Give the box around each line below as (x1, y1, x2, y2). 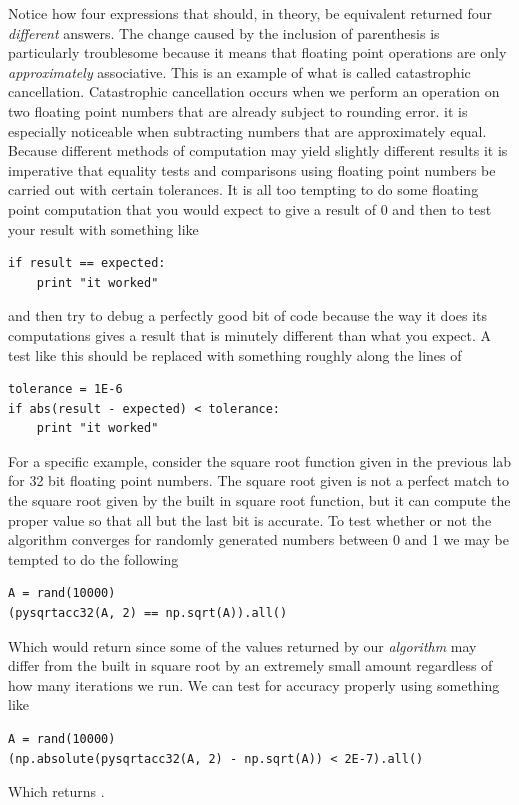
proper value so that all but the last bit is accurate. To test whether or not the (8, 509, 492, 530)
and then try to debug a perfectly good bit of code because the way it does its (8, 305, 488, 326)
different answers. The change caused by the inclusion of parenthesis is (8, 22, 440, 43)
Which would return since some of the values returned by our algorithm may (8, 635, 477, 656)
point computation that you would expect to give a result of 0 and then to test (8, 198, 492, 219)
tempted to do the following (8, 548, 179, 569)
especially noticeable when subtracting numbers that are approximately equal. (8, 120, 487, 141)
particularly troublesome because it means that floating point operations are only (8, 42, 507, 63)
